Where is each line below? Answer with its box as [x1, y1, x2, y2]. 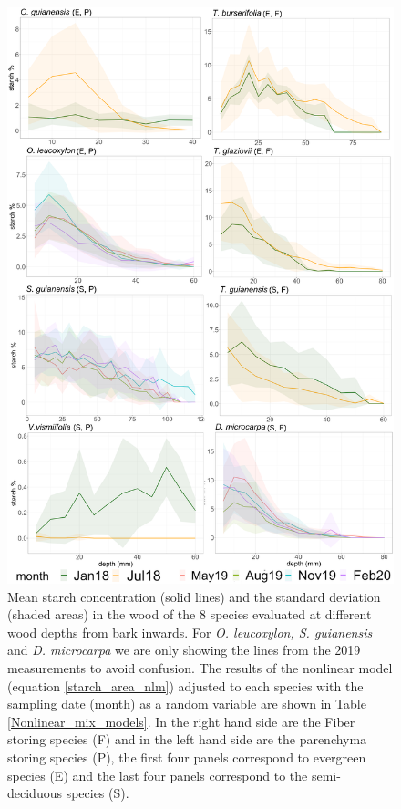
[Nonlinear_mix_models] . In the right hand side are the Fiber [7, 711, 355, 731]
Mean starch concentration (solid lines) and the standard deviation [7, 586, 381, 606]
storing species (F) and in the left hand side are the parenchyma [7, 730, 367, 749]
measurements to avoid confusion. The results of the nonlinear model [7, 658, 393, 677]
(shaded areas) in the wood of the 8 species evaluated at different [7, 605, 372, 624]
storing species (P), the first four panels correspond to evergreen [7, 747, 366, 766]
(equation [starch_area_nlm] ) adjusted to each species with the [7, 676, 364, 695]
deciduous [7, 783, 62, 803]
